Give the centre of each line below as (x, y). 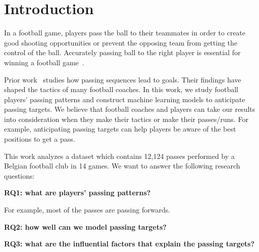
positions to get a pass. (40, 139)
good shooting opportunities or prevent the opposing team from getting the (121, 42)
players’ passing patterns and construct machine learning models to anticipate (125, 99)
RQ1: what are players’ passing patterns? (77, 193)
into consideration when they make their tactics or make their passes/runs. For (126, 119)
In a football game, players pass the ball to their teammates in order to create (125, 33)
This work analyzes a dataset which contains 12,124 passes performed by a (119, 156)
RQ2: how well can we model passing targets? (85, 226)
